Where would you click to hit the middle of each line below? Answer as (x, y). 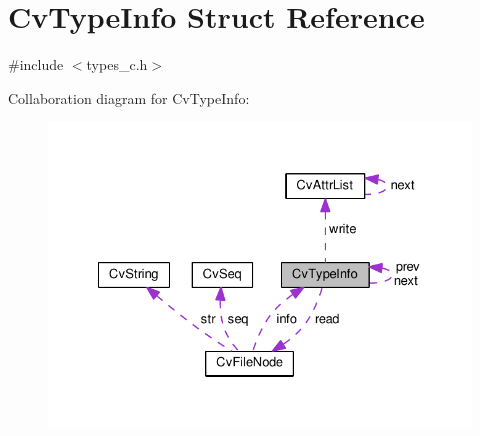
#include (36, 64)
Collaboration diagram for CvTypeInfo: (129, 97)
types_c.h (117, 64)
